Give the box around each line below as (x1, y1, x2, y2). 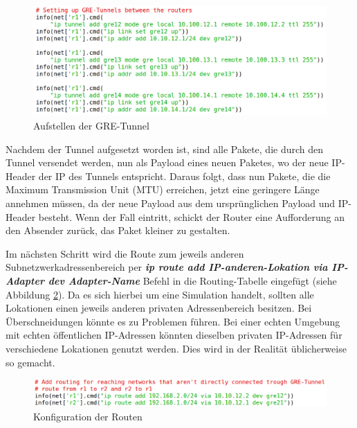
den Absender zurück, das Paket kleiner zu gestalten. (6, 223, 230, 238)
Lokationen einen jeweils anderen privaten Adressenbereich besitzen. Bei (6, 301, 312, 315)
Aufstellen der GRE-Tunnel (33, 118, 149, 132)
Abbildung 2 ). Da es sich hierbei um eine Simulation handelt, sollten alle (6, 287, 314, 301)
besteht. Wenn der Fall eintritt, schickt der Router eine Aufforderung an (38, 209, 345, 224)
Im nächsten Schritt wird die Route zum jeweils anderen (6, 246, 244, 260)
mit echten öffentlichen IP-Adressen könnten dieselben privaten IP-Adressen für (6, 328, 342, 342)
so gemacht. (6, 355, 55, 369)
